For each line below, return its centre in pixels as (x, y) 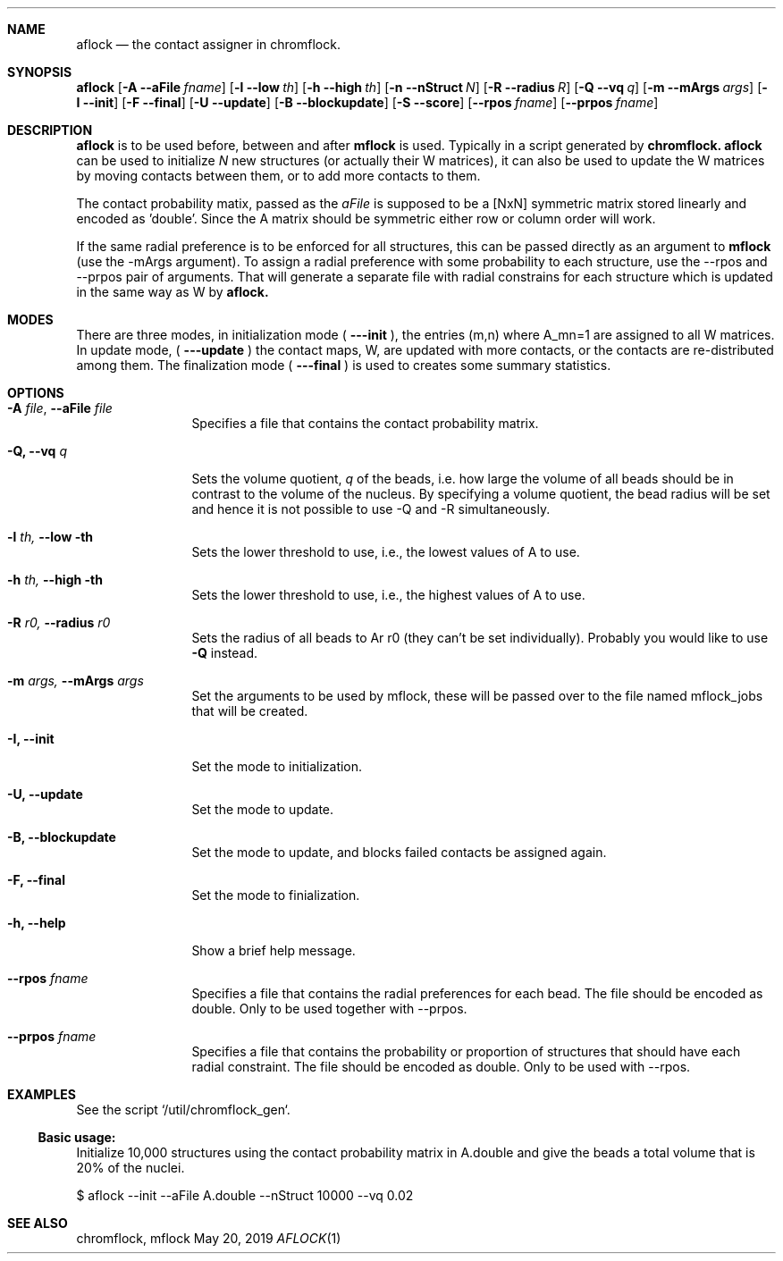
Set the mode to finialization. (276, 895)
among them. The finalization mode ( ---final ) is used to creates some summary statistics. (344, 365)
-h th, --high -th (55, 580)
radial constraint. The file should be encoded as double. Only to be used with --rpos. (441, 1067)
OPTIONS (36, 393)
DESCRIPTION (50, 130)
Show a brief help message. (274, 950)
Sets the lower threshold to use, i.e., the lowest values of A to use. (386, 552)
